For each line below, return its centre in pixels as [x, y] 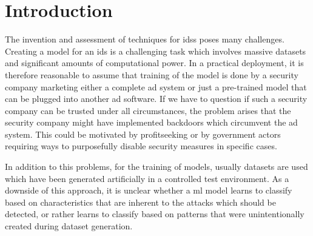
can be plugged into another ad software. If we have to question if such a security [156, 99]
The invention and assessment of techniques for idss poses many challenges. [145, 39]
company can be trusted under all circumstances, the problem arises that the [148, 110]
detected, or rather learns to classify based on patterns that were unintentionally [155, 214]
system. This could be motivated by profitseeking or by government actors [143, 134]
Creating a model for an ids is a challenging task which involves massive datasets [156, 51]
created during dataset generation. [69, 226]
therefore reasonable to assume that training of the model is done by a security [152, 74]
